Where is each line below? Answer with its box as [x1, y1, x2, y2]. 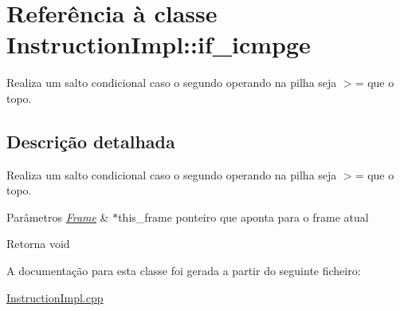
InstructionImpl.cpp [6, 289, 104, 305]
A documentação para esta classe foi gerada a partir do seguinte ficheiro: [6, 262, 361, 279]
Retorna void [6, 235, 70, 252]
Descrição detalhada [6, 128, 175, 153]
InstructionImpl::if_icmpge [6, 28, 311, 61]
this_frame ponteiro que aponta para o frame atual [118, 208, 369, 225]
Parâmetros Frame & [6, 208, 109, 225]
